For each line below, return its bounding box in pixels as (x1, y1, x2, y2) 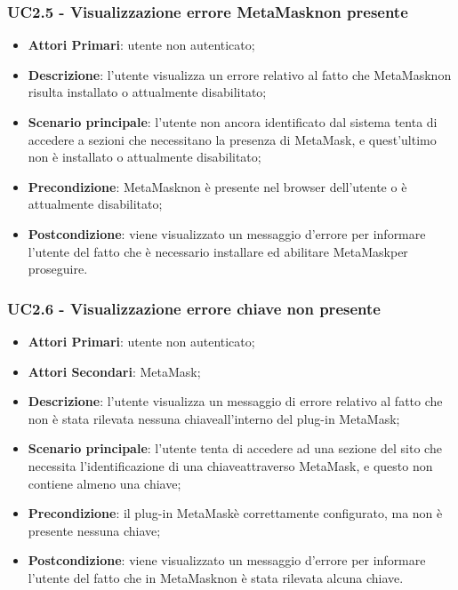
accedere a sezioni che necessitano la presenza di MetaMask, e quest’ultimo (28, 130, 437, 148)
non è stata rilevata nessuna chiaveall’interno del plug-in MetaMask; (28, 409, 400, 427)
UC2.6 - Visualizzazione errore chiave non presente (7, 297, 381, 319)
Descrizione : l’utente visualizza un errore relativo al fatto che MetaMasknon (28, 65, 452, 84)
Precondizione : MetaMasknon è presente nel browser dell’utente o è (28, 177, 407, 195)
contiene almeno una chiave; (28, 474, 181, 492)
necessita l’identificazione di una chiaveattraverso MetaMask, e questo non (28, 456, 433, 474)
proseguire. (28, 259, 88, 278)
